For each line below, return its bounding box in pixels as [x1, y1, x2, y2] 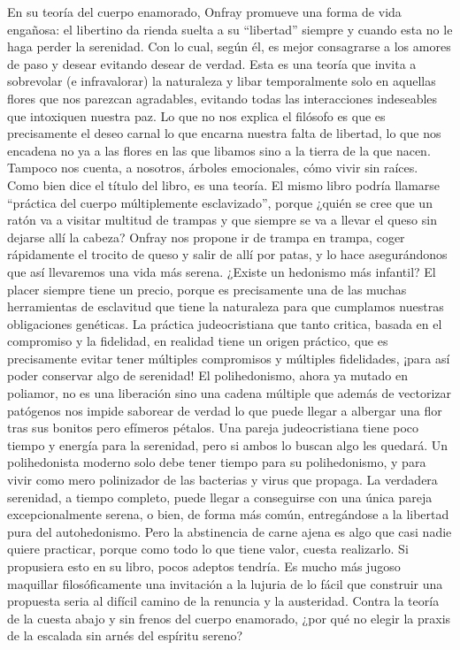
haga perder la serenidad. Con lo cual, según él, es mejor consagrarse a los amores [7, 37, 451, 56]
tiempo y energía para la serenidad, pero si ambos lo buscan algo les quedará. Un [7, 435, 448, 454]
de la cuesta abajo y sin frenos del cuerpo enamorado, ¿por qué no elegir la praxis [7, 608, 451, 627]
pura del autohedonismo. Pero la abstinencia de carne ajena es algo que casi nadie [7, 522, 452, 540]
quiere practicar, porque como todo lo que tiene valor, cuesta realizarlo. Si [7, 539, 409, 558]
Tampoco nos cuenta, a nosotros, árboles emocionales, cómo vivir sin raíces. [7, 158, 418, 177]
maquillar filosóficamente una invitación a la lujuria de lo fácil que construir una [7, 574, 443, 593]
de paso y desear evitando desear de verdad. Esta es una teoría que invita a [7, 54, 417, 73]
